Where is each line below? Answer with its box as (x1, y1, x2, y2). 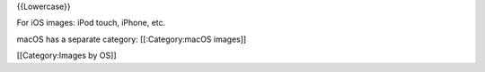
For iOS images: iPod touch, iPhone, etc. (16, 18, 166, 28)
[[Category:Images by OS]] (16, 50, 117, 61)
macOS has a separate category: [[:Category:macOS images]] (16, 34, 247, 44)
